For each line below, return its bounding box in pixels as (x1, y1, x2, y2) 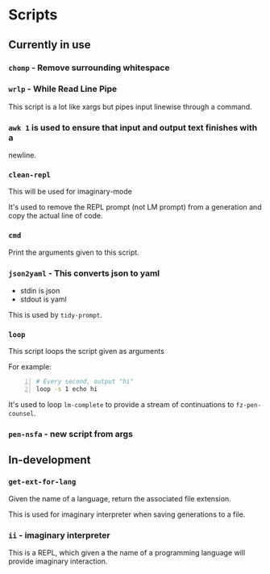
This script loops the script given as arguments (8, 347, 165, 356)
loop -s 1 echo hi (35, 385, 98, 393)
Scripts (8, 6, 58, 24)
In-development (8, 453, 91, 467)
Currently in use (8, 38, 91, 52)
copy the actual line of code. (8, 211, 103, 221)
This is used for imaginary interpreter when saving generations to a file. (8, 510, 246, 519)
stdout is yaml (19, 294, 67, 304)
